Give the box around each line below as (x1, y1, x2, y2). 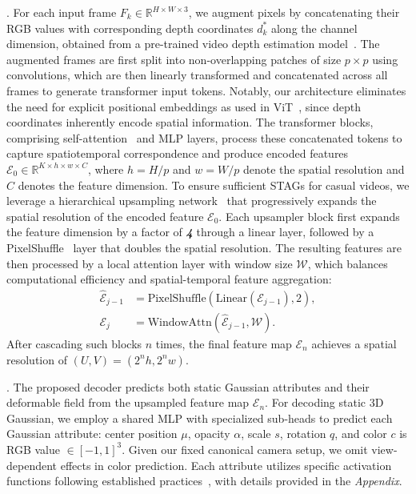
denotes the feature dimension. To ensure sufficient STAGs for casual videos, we (18, 176, 410, 193)
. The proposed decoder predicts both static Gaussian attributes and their (6, 378, 370, 395)
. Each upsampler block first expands (218, 207, 400, 224)
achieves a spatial (311, 335, 397, 351)
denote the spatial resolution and (242, 160, 405, 177)
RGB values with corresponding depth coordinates (6, 19, 254, 36)
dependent (6, 456, 58, 473)
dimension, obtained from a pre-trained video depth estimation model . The (6, 35, 380, 52)
